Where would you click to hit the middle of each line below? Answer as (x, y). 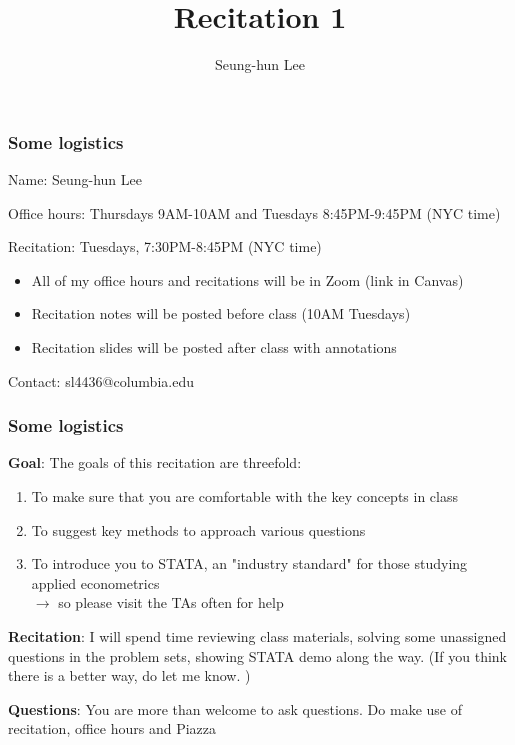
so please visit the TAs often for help (171, 602)
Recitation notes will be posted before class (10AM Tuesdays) (221, 313)
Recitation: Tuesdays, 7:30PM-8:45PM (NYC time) (165, 246)
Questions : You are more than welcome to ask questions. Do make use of (235, 708)
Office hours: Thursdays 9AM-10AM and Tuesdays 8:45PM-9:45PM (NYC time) (254, 212)
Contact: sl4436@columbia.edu (101, 380)
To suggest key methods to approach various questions (198, 529)
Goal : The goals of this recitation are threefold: (155, 462)
